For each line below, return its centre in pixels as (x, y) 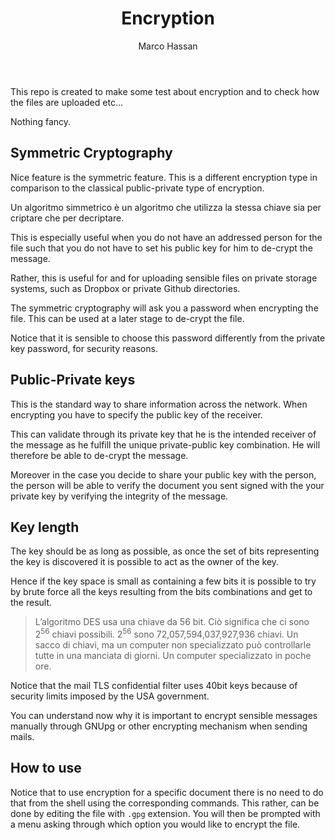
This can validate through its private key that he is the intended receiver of (163, 434)
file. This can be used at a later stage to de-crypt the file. (127, 318)
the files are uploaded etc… (66, 102)
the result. (31, 603)
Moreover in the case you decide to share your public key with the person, (163, 474)
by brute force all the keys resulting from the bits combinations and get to (161, 592)
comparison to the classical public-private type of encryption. (137, 188)
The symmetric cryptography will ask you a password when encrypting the (164, 308)
